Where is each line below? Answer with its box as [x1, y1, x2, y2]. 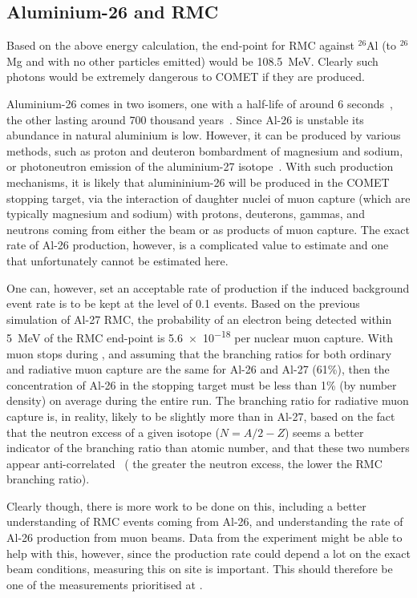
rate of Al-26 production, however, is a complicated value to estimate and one [6, 236, 389, 253]
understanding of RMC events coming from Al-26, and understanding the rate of [6, 513, 403, 530]
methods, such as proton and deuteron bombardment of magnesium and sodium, [6, 142, 403, 159]
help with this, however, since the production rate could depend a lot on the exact [6, 544, 411, 561]
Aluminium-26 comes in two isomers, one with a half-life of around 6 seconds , [6, 95, 393, 111]
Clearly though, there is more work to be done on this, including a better [6, 497, 366, 514]
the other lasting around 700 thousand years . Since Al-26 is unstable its [6, 111, 364, 127]
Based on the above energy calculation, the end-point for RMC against [6, 37, 354, 54]
